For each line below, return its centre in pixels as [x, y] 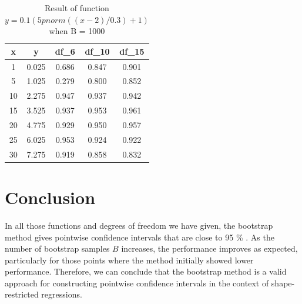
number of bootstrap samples [57, 248]
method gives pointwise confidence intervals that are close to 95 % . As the [140, 237]
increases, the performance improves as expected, [209, 248]
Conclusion [50, 197]
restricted [22, 294]
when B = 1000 [77, 31]
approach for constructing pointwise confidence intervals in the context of [137, 283]
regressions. [62, 294]
